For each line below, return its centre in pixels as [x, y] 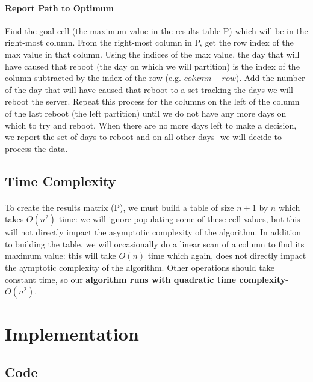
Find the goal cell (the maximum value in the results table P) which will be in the [156, 30]
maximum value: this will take [60, 256]
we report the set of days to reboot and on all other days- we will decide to [144, 137]
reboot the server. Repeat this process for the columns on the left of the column [152, 101]
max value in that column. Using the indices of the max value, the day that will [152, 54]
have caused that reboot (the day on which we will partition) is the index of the [152, 66]
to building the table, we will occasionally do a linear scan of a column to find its [155, 244]
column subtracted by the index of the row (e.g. [93, 78]
